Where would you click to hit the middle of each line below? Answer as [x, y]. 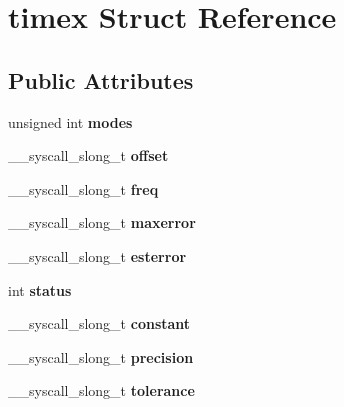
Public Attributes [101, 79]
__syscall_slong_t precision [101, 356]
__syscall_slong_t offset [88, 155]
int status [40, 289]
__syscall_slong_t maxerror [102, 222]
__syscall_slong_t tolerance [101, 390]
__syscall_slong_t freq [83, 188]
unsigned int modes [70, 121]
